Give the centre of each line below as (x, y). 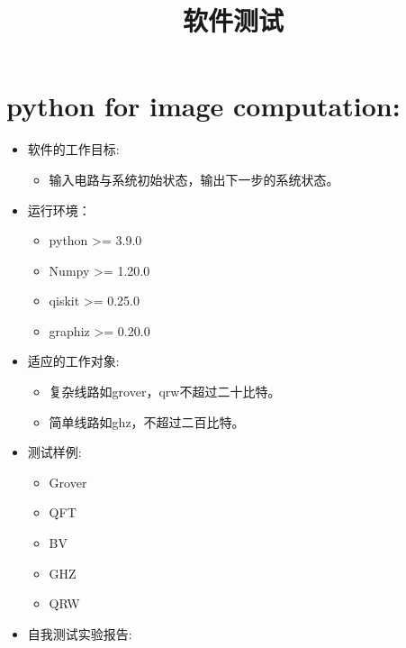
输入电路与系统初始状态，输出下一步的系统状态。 (194, 179)
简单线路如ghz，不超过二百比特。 (147, 421)
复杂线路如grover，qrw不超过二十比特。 (165, 392)
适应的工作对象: (73, 361)
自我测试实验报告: (80, 633)
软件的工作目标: (73, 149)
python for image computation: (203, 106)
